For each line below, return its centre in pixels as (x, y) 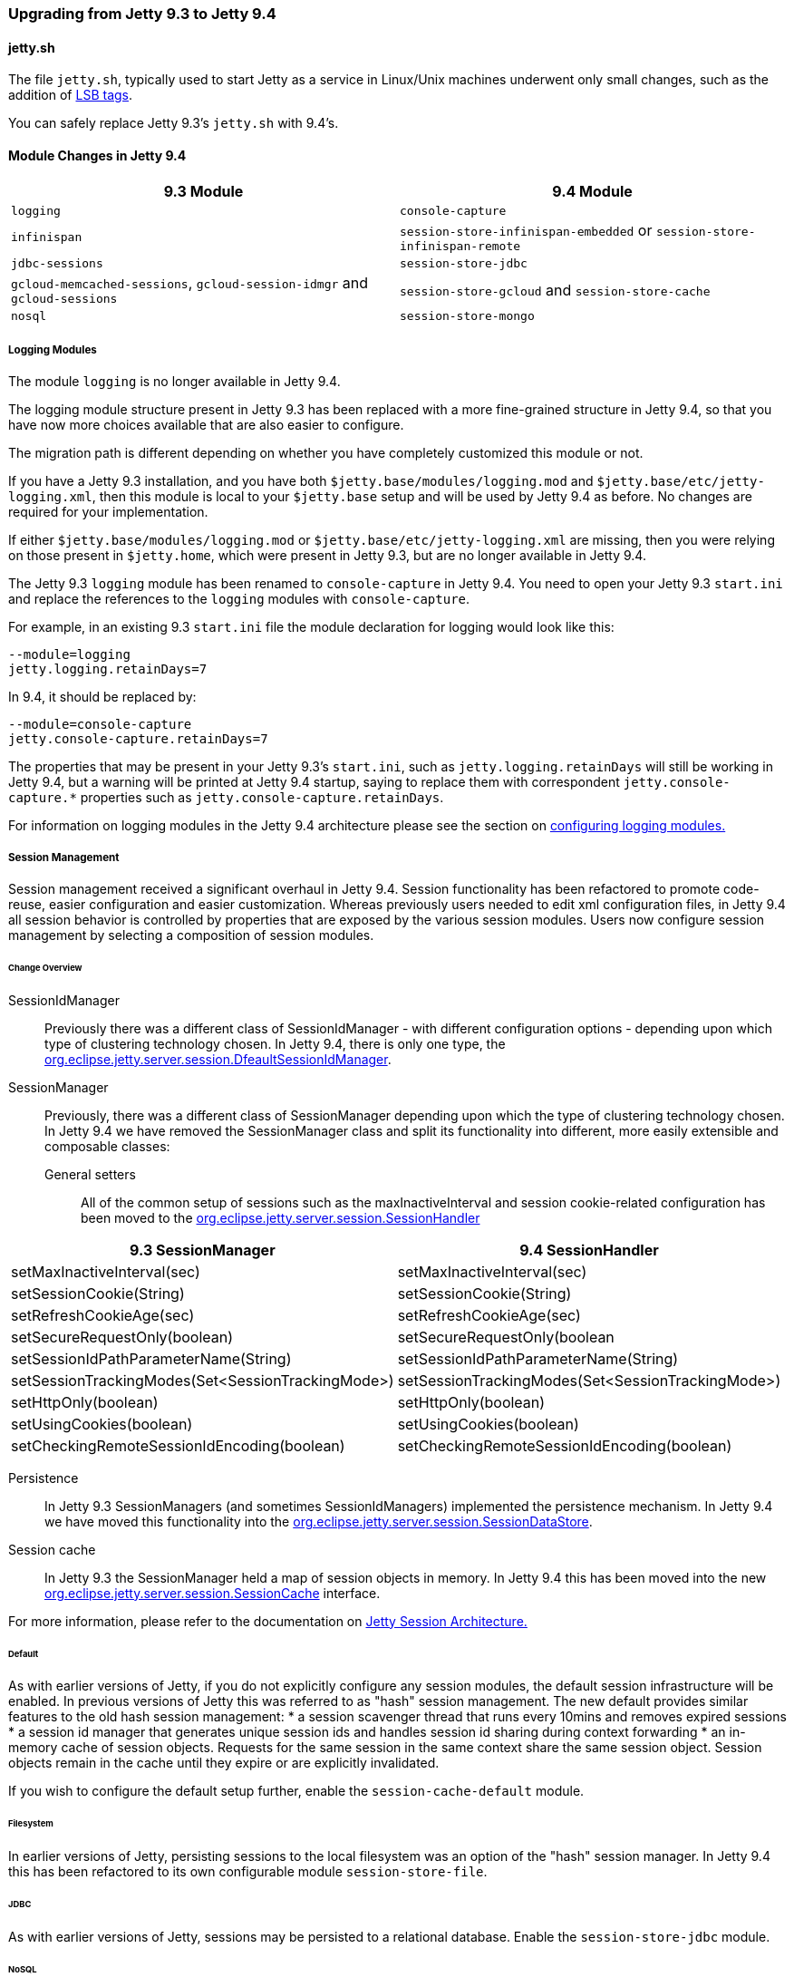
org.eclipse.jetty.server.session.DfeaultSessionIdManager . (218, 1059)
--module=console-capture (100, 725)
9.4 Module (592, 192)
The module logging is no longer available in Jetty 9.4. (174, 382)
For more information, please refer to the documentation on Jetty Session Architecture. (268, 1621)
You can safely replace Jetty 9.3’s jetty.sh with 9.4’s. (174, 123)
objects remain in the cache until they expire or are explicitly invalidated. (224, 1763)
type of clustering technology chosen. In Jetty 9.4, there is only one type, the (275, 1043)
